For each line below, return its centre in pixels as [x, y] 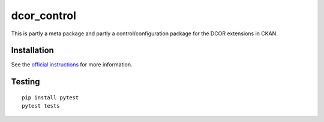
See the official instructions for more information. [72, 65]
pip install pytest [50, 97]
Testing [25, 82]
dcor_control [43, 16]
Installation [32, 51]
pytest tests [41, 106]
